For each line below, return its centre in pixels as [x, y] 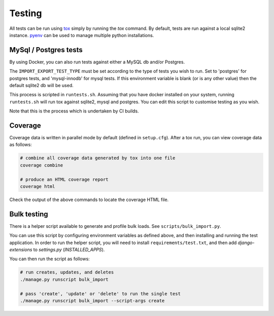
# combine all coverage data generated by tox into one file [98, 158]
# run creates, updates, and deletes [67, 272]
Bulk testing [29, 214]
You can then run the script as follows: [49, 259]
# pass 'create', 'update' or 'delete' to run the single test [100, 293]
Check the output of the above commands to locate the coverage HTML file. [89, 200]
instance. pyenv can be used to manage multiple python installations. [82, 35]
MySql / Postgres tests [46, 50]
